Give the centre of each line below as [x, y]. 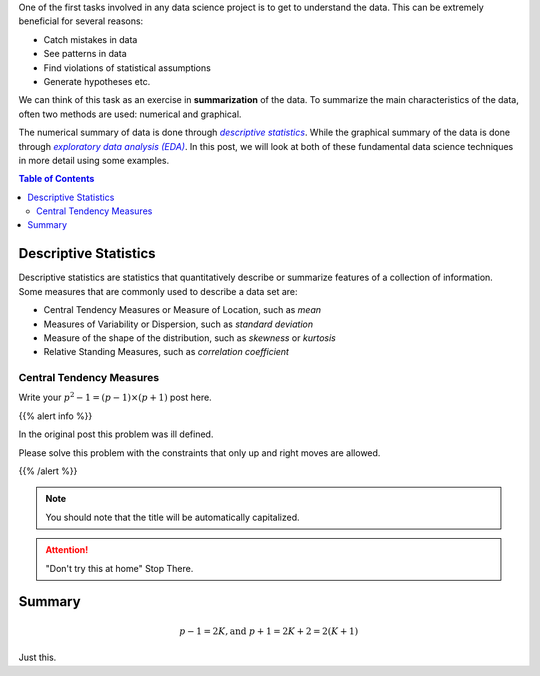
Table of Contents [56, 179]
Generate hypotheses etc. [97, 81]
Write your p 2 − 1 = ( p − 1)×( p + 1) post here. [115, 397]
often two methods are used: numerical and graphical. [130, 114]
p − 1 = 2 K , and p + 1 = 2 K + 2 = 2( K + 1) [269, 631]
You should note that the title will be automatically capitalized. [172, 517]
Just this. [37, 657]
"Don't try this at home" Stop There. [119, 568]
